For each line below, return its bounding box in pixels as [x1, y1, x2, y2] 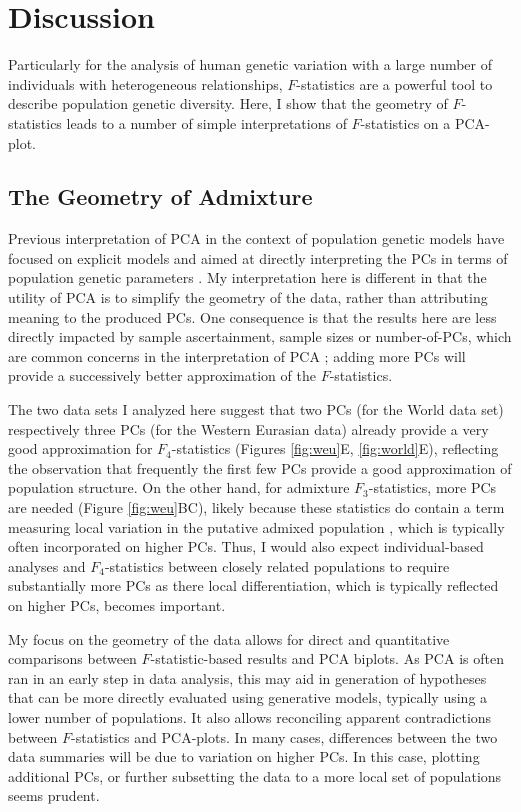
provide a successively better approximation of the [8, 365, 316, 386]
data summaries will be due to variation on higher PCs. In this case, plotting [8, 746, 480, 767]
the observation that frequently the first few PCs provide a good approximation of [8, 457, 512, 478]
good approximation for [8, 438, 153, 459]
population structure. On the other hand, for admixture [8, 477, 350, 498]
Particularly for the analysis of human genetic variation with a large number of [8, 54, 493, 75]
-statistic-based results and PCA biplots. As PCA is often [150, 648, 504, 669]
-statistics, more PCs [368, 477, 497, 498]
